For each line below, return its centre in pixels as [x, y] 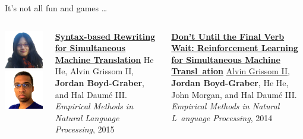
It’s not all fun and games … [56, 8]
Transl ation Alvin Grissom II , [231, 71]
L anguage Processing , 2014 [222, 117]
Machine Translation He [104, 59]
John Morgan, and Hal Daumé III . [234, 94]
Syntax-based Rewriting [105, 36]
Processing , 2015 [85, 129]
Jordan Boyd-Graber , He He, [230, 82]
